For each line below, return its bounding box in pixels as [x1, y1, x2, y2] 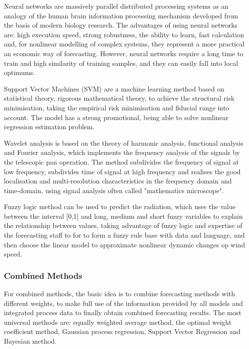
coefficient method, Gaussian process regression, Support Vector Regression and [4, 326, 241, 336]
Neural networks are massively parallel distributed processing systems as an [4, 1, 229, 11]
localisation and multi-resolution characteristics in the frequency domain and [4, 176, 232, 186]
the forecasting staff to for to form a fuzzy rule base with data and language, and [4, 230, 245, 240]
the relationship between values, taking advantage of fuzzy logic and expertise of [4, 220, 243, 230]
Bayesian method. [4, 336, 57, 346]
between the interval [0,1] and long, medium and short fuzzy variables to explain [4, 211, 243, 221]
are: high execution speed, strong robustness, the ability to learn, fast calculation [4, 29, 244, 39]
